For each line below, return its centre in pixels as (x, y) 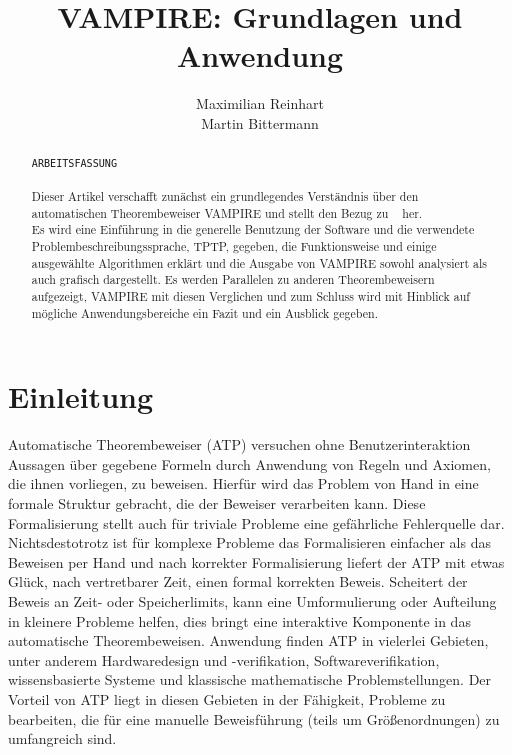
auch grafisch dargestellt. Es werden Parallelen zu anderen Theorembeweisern (233, 279)
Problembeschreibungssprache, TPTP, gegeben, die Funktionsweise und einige (234, 246)
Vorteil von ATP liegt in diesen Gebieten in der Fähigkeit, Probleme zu (227, 699)
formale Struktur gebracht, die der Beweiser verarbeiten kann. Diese (217, 503)
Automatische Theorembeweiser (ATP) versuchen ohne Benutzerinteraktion (239, 444)
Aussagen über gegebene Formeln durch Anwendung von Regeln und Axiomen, (249, 463)
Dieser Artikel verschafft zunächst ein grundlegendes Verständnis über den (225, 196)
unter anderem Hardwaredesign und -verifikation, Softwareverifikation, (224, 659)
